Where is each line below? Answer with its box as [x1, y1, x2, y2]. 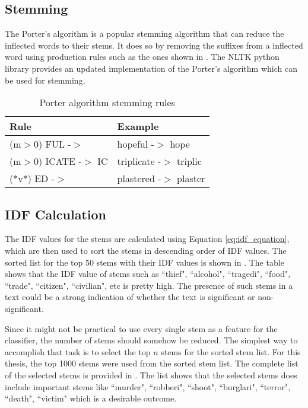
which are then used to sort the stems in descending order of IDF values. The [5, 244, 287, 256]
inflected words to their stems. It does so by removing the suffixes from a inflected [5, 39, 303, 51]
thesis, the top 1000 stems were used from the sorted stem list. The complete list [5, 357, 299, 369]
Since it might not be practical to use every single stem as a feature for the [5, 322, 278, 334]
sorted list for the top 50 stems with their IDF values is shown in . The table [5, 256, 284, 268]
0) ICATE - [33, 154, 82, 168]
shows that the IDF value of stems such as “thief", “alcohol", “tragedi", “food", [5, 267, 291, 280]
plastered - [117, 171, 161, 186]
